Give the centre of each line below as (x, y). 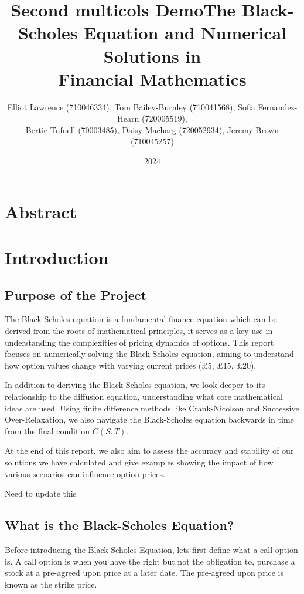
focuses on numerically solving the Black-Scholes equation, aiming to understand (149, 354)
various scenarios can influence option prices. (85, 473)
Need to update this (41, 493)
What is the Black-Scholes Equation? (119, 525)
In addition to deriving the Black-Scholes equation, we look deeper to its (135, 385)
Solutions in (152, 55)
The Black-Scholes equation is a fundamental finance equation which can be (141, 319)
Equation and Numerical (185, 33)
